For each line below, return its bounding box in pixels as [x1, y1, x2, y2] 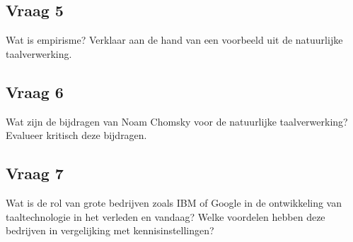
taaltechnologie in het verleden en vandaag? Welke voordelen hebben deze [6, 209, 325, 224]
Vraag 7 [6, 162, 64, 184]
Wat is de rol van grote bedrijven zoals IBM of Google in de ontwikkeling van [6, 195, 342, 210]
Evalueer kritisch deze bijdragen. [6, 128, 147, 143]
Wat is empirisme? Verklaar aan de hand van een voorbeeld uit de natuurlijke [6, 32, 343, 47]
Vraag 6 [6, 80, 64, 102]
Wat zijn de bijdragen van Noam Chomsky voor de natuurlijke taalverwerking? [6, 114, 348, 128]
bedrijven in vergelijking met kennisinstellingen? [6, 223, 214, 238]
